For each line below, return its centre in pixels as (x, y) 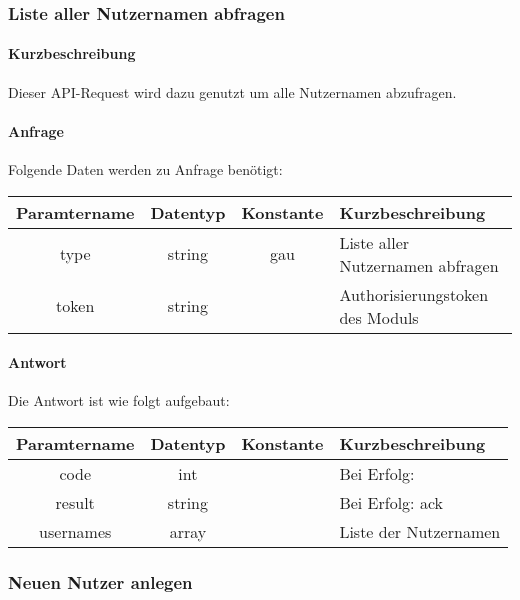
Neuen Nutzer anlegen (100, 581)
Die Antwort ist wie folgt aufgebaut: (119, 400)
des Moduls (379, 317)
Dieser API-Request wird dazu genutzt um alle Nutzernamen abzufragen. (232, 91)
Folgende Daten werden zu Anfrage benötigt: (145, 169)
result (75, 503)
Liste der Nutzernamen (420, 532)
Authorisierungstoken (414, 294)
